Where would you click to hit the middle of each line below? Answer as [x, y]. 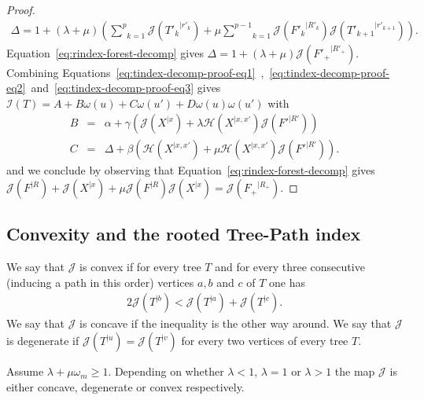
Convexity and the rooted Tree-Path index [184, 234]
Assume [25, 371]
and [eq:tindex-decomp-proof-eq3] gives [126, 88]
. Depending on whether [166, 371]
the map [355, 371]
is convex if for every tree [140, 267]
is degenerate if [43, 341]
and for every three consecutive [290, 267]
